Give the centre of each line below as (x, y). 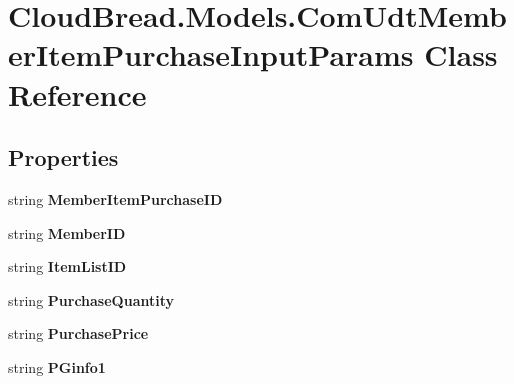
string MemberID (67, 232)
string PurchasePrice (78, 333)
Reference (77, 93)
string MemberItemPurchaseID (115, 198)
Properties (63, 157)
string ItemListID (67, 266)
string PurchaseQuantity (91, 299)
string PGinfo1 (57, 366)
